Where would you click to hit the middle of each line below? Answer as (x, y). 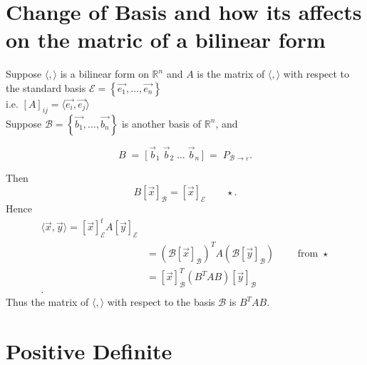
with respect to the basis (161, 302)
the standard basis (46, 87)
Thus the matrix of (47, 302)
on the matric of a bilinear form (166, 40)
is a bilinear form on (104, 74)
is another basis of (161, 123)
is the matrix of (231, 74)
